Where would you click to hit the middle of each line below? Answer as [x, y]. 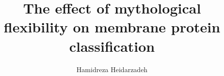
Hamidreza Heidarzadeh [112, 69]
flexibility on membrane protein [112, 27]
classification [112, 46]
